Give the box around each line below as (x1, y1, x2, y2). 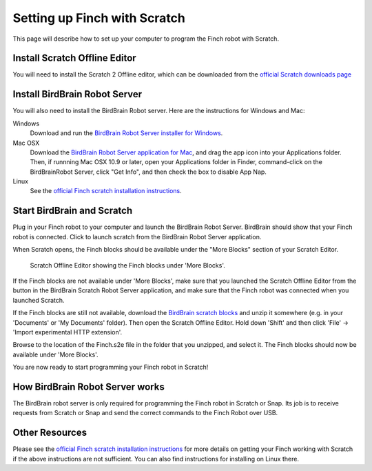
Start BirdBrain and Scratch (12, 205, 133, 217)
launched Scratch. (12, 296, 65, 304)
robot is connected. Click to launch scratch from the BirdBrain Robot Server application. (12, 232, 262, 241)
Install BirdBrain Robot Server (12, 88, 143, 100)
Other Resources (12, 427, 87, 439)
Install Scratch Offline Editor (12, 52, 137, 64)
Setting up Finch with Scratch (12, 10, 186, 26)
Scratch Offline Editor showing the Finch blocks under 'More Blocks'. (30, 261, 225, 269)
